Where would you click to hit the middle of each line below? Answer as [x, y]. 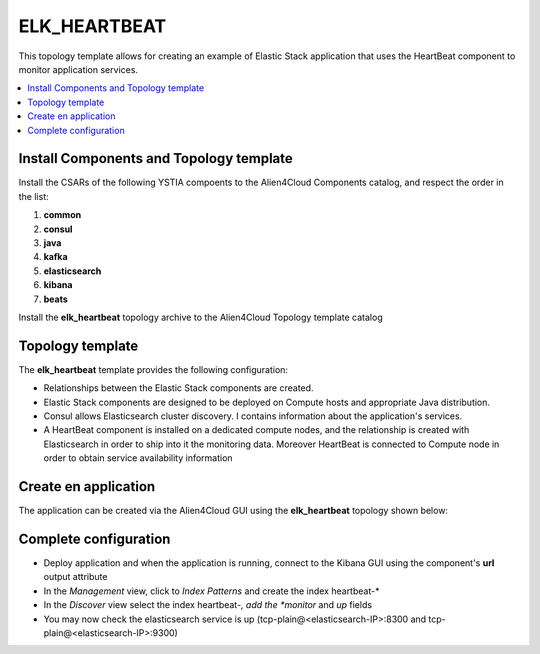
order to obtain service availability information [138, 458]
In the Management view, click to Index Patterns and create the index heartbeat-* [211, 591]
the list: [33, 196]
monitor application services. [78, 69]
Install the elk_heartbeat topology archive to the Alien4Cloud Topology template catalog [201, 317]
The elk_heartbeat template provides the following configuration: [153, 369]
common [62, 215]
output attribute [75, 577]
